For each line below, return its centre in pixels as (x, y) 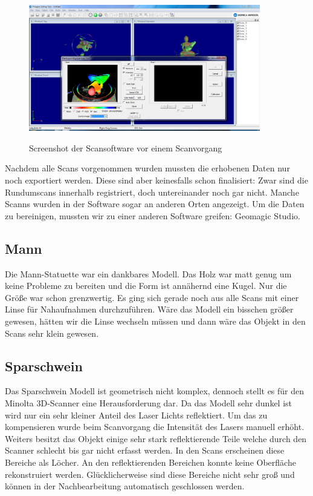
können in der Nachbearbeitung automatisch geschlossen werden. (125, 486)
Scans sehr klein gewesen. (52, 333)
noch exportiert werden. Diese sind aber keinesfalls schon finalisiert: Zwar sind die (156, 180)
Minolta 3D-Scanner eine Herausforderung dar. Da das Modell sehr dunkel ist (149, 403)
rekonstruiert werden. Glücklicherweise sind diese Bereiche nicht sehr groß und (150, 474)
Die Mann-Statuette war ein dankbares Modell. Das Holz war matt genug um (148, 273)
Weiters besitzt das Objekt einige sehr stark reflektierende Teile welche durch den (156, 438)
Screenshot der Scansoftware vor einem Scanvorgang (126, 147)
